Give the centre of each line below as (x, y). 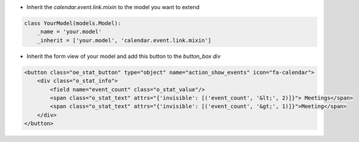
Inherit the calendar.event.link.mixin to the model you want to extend (113, 7)
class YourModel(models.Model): (73, 23)
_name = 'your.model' (69, 32)
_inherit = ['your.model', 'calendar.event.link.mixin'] (124, 40)
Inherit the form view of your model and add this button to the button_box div (124, 56)
